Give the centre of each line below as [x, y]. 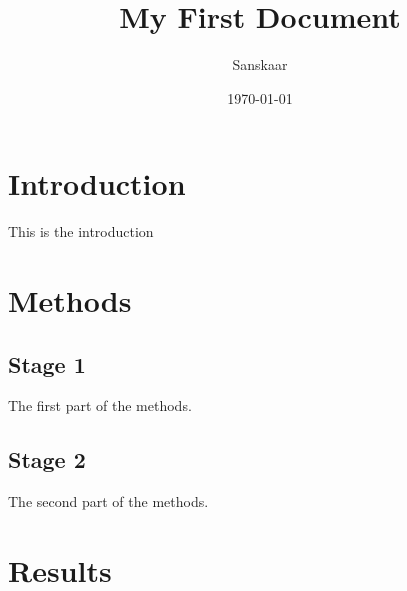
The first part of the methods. [100, 405]
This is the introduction [81, 231]
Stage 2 [47, 459]
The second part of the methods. [108, 501]
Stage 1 [47, 363]
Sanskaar [260, 64]
